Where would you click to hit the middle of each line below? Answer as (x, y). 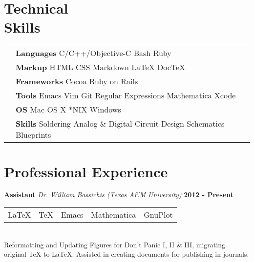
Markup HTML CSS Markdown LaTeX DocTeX (101, 67)
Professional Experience (86, 171)
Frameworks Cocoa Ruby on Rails (77, 81)
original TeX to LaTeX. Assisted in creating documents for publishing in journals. (127, 254)
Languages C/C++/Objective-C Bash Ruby (94, 53)
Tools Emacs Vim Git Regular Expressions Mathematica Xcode (126, 95)
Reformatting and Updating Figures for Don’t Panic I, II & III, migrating (115, 244)
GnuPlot (158, 215)
